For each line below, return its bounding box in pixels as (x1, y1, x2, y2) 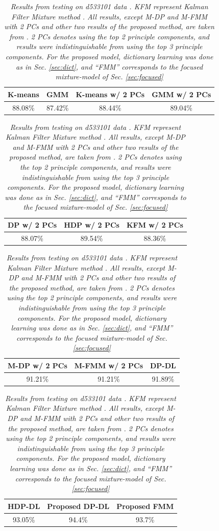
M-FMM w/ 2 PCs (74, 360, 143, 370)
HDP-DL (8, 500, 40, 511)
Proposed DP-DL (47, 500, 110, 511)
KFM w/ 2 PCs (126, 219, 183, 230)
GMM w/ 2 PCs (152, 88, 211, 99)
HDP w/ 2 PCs (64, 219, 119, 230)
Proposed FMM (116, 500, 174, 511)
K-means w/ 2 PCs (76, 88, 145, 99)
